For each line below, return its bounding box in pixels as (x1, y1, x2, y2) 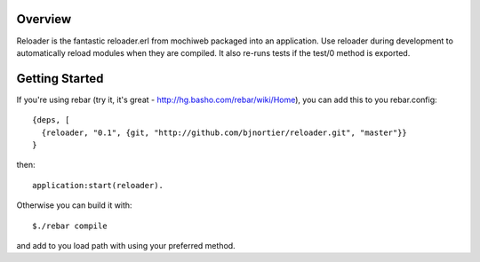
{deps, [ (32, 115, 70, 125)
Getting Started (16, 71, 104, 86)
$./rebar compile (32, 220, 108, 231)
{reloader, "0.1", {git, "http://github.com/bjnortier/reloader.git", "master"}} (41, 127, 408, 138)
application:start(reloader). (32, 180, 164, 190)
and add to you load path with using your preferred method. (16, 240, 236, 250)
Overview (16, 12, 72, 27)
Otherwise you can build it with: (16, 200, 132, 210)
